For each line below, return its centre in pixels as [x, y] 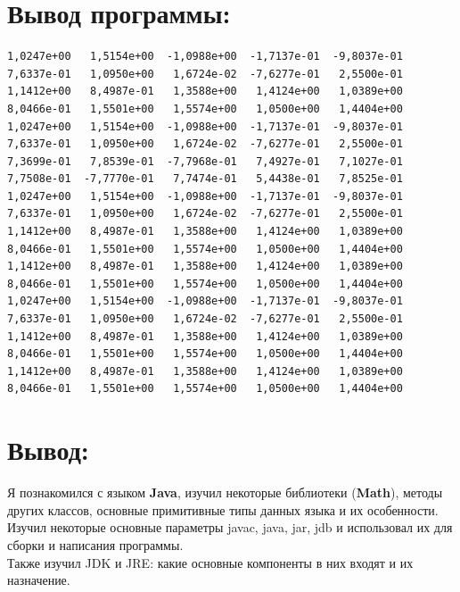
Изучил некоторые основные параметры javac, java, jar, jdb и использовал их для [230, 527]
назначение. [39, 580]
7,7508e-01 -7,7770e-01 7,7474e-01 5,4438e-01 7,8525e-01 [205, 179]
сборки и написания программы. [95, 544]
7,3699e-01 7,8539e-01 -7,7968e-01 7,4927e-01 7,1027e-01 [205, 161]
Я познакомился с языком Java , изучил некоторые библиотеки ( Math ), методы [225, 492]
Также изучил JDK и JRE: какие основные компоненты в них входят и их [210, 562]
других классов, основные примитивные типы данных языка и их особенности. [223, 509]
